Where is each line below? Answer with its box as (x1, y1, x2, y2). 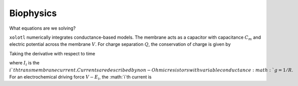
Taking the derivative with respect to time (9, 50, 96, 56)
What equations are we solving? (9, 25, 76, 31)
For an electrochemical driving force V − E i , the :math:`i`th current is (9, 73, 152, 81)
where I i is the (9, 60, 40, 67)
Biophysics (9, 8, 57, 19)
